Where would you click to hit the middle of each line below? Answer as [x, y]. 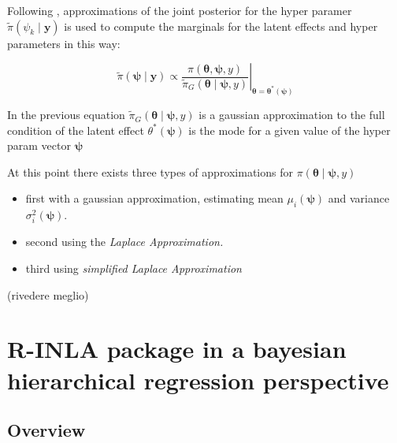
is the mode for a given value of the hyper [289, 130]
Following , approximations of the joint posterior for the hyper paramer [180, 10]
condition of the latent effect [76, 130]
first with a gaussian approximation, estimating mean [154, 198]
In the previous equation [66, 115]
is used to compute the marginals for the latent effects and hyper [221, 26]
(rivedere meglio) [48, 294]
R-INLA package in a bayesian [177, 349]
